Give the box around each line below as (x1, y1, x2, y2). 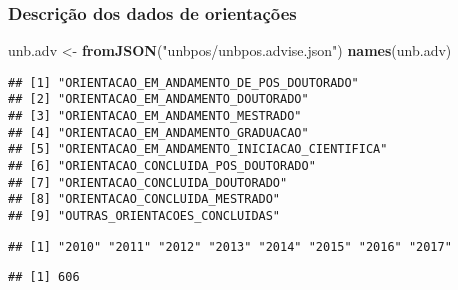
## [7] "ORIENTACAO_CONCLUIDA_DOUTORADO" (8, 175, 288, 190)
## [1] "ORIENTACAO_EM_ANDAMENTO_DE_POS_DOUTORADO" (8, 75, 359, 90)
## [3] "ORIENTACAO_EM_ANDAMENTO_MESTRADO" (8, 109, 302, 124)
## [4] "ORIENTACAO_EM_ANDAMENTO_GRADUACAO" (8, 125, 309, 140)
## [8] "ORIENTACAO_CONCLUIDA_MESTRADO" (8, 192, 281, 207)
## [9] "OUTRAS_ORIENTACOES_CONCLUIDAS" (8, 209, 281, 224)
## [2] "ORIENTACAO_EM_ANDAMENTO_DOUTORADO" (8, 92, 309, 107)
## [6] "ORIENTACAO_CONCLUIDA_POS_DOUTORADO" (8, 159, 316, 174)
